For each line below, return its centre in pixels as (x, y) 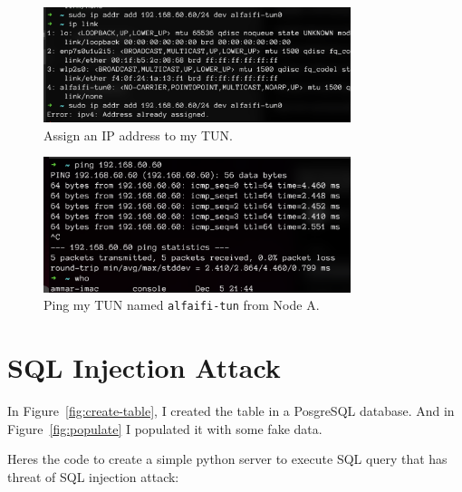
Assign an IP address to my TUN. (138, 135)
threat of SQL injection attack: (93, 476)
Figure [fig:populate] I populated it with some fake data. (165, 428)
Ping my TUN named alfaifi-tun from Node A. (182, 305)
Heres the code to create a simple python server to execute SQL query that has (227, 459)
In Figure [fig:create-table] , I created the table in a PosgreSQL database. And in (231, 411)
